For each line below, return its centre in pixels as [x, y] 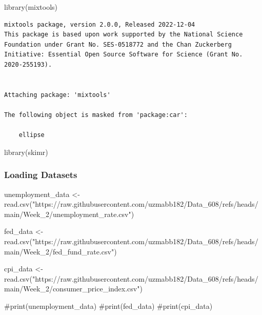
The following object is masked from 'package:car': [96, 115]
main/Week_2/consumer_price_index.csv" [72, 289]
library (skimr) [26, 152]
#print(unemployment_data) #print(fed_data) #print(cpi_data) [108, 306]
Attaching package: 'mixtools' [57, 95]
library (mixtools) [31, 7]
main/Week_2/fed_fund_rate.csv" [59, 251]
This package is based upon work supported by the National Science [124, 35]
